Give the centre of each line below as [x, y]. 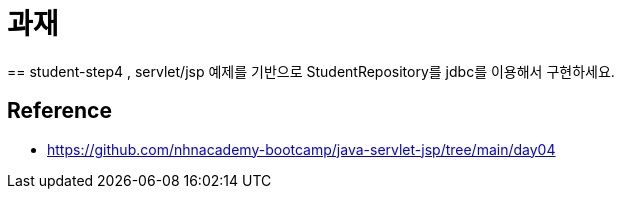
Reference [59, 111]
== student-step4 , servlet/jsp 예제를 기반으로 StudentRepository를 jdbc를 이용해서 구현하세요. [311, 71]
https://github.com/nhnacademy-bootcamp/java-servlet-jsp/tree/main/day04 [301, 149]
